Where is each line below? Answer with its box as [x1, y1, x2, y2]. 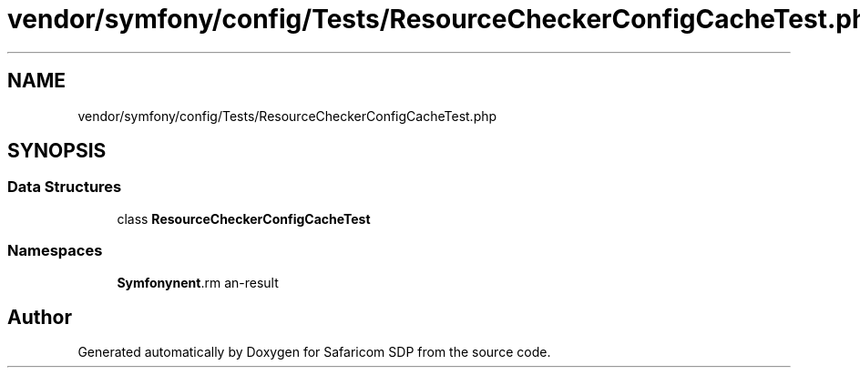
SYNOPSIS [7, 139, 107, 163]
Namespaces [7, 241, 103, 260]
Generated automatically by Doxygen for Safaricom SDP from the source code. [77, 344, 551, 360]
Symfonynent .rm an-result [117, 274, 279, 290]
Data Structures [7, 177, 122, 197]
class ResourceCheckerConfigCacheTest [117, 210, 371, 227]
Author [7, 305, 72, 329]
